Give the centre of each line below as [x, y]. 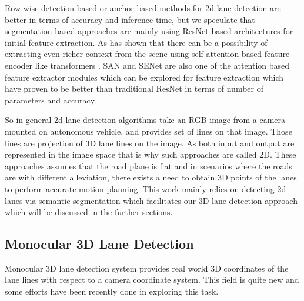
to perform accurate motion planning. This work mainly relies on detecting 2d [146, 188]
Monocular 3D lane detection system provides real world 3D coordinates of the [147, 268]
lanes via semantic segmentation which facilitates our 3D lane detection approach [151, 200]
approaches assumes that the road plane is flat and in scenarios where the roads [148, 165]
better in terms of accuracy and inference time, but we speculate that [130, 19]
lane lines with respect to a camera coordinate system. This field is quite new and [152, 280]
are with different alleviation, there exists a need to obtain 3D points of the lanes [151, 177]
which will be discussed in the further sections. [89, 212]
